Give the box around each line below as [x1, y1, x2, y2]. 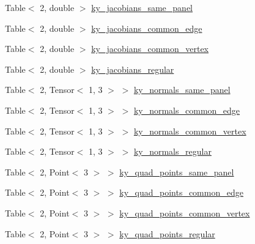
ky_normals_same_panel [133, 83, 231, 96]
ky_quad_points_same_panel [119, 165, 234, 178]
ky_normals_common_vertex [133, 124, 246, 137]
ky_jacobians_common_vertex [91, 42, 209, 55]
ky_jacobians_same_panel [91, 1, 193, 13]
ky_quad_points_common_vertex [119, 206, 250, 219]
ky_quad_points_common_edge [119, 186, 243, 199]
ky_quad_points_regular [119, 227, 215, 240]
